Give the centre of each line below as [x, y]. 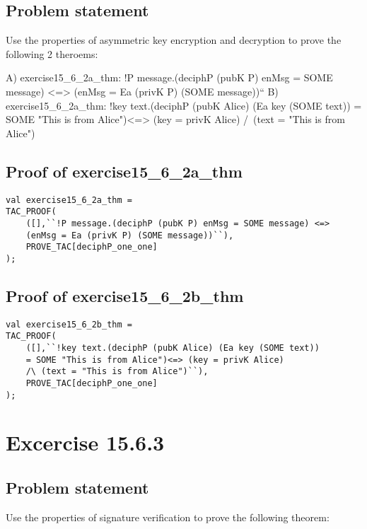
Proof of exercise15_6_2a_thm [124, 171]
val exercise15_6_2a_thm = [69, 200]
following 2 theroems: [52, 53]
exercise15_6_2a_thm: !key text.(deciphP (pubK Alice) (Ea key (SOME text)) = [184, 105]
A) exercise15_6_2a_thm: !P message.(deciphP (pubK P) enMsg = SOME [169, 77]
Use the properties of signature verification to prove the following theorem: [168, 517]
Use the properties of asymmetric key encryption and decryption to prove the [174, 40]
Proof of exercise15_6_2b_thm [125, 295]
